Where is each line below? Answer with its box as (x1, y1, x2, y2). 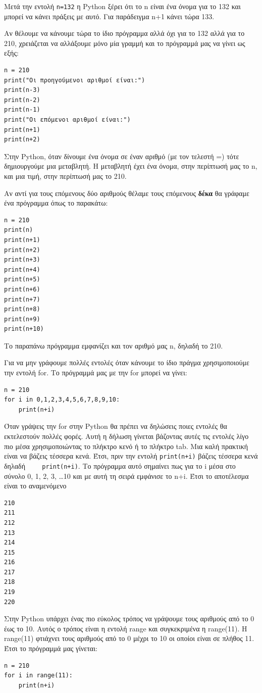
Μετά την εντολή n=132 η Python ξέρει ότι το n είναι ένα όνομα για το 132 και (4, 1, 241, 11)
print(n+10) (4, 325, 44, 333)
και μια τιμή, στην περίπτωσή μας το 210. (4, 170, 127, 181)
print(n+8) (4, 306, 40, 313)
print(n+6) (4, 285, 40, 293)
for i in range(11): (4, 672, 73, 679)
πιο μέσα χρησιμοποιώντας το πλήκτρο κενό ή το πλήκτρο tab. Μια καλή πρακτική (4, 440, 248, 451)
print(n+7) (4, 295, 40, 303)
